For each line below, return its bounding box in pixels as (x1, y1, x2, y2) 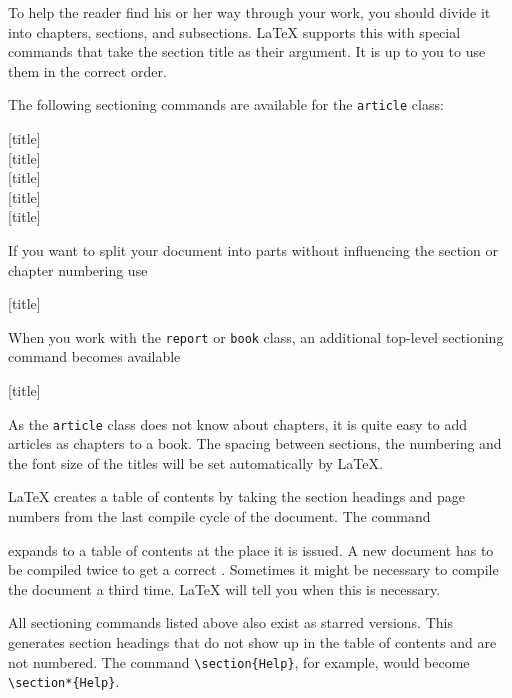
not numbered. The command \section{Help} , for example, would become (8, 651, 470, 672)
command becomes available (8, 346, 181, 367)
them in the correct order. (8, 60, 167, 81)
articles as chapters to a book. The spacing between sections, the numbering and (8, 433, 502, 454)
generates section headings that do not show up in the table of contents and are (8, 632, 497, 653)
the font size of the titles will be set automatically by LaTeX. (8, 452, 383, 473)
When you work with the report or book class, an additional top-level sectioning (8, 326, 504, 347)
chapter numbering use (8, 259, 148, 280)
